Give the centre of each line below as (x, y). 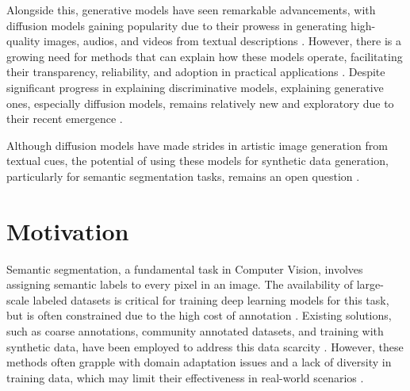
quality (23, 41)
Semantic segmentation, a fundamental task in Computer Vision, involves (185, 268)
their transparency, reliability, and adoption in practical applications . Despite (196, 72)
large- (370, 284)
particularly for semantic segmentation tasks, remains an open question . (183, 176)
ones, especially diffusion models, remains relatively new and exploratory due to (200, 103)
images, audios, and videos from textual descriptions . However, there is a (222, 41)
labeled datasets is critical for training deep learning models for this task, (211, 299)
